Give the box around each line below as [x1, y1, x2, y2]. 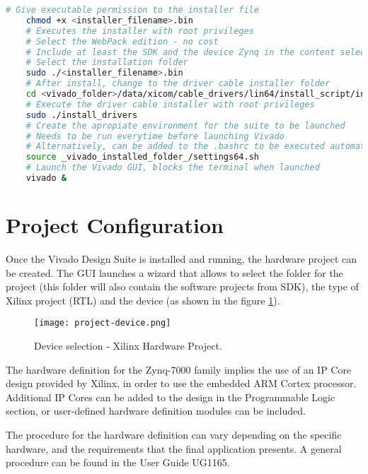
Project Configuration [6, 211, 224, 239]
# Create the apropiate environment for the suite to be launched [25, 120, 345, 131]
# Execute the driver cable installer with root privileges [25, 99, 315, 109]
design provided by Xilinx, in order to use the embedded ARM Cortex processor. [6, 376, 357, 391]
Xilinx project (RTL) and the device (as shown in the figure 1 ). [6, 292, 280, 307]
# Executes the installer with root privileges [25, 25, 254, 36]
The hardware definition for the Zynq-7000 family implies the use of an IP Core [6, 362, 352, 377]
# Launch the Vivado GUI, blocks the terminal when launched [25, 162, 320, 173]
